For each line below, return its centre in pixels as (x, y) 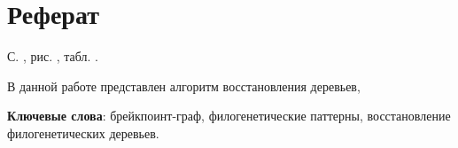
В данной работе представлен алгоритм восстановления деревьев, (184, 86)
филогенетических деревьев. (83, 132)
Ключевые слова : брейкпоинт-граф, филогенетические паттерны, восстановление (229, 116)
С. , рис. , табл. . (53, 56)
